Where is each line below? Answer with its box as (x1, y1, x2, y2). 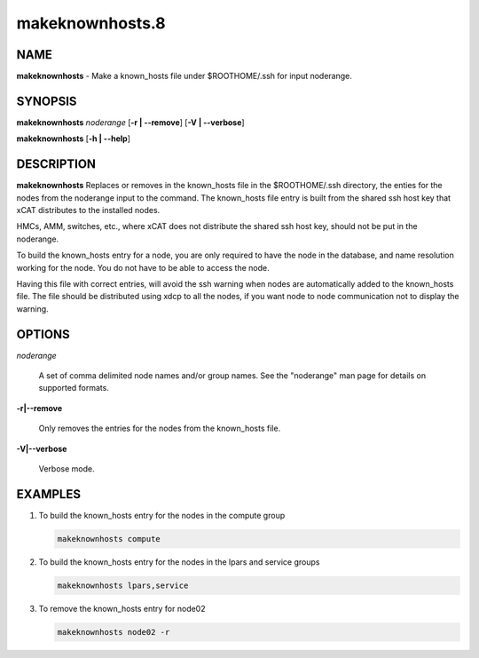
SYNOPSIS (16, 93, 77, 108)
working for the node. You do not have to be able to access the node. (16, 262, 270, 273)
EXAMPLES (16, 487, 82, 502)
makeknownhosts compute (57, 534, 161, 543)
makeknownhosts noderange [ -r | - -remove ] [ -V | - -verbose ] (16, 116, 245, 128)
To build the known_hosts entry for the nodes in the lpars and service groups (38, 556, 320, 567)
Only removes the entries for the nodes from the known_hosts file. (38, 423, 281, 434)
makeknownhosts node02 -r (57, 627, 170, 637)
